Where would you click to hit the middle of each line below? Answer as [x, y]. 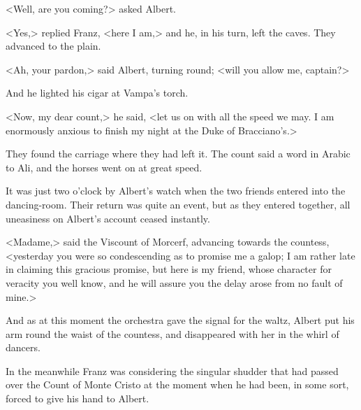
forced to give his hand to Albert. [78, 398]
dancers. [23, 347]
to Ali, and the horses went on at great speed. [104, 167]
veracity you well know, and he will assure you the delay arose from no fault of [174, 282]
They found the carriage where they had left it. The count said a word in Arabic [178, 154]
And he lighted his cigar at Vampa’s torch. [97, 93]
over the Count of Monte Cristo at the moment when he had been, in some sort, [177, 384]
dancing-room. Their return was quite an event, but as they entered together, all [178, 204]
